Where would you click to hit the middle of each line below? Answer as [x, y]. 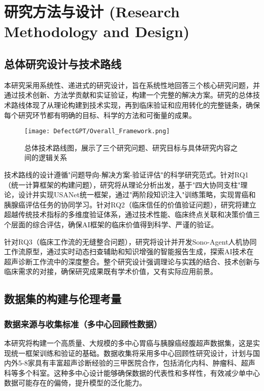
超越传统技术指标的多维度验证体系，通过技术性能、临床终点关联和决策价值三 [132, 214]
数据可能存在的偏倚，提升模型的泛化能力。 [75, 383]
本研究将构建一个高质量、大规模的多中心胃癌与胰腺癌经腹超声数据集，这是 [128, 342]
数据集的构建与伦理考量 [63, 299]
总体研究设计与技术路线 [63, 63]
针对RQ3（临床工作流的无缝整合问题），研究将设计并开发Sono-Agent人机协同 [130, 241]
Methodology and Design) [97, 31]
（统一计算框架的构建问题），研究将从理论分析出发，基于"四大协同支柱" [122, 184]
